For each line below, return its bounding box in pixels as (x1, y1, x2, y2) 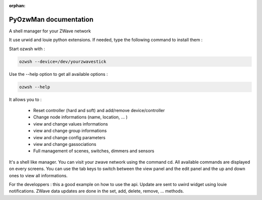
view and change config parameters (33, 134, 106, 140)
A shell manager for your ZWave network (9, 28, 91, 34)
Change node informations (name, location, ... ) (33, 114, 128, 120)
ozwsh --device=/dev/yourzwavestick (19, 58, 107, 64)
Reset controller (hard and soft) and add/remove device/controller (33, 108, 165, 114)
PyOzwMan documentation (9, 15, 94, 24)
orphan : (9, 3, 26, 8)
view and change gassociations (33, 141, 97, 147)
